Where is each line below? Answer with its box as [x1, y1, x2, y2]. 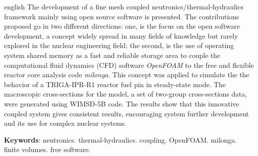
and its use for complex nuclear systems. [4, 118, 127, 128]
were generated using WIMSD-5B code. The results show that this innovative [4, 98, 239, 108]
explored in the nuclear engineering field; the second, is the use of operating [4, 40, 234, 51]
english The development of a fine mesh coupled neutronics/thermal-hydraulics [4, 1, 244, 11]
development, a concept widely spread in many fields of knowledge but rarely [4, 30, 238, 41]
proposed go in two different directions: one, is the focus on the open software [4, 21, 240, 31]
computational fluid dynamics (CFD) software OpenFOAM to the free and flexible [4, 59, 254, 70]
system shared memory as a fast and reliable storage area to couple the [4, 50, 220, 60]
